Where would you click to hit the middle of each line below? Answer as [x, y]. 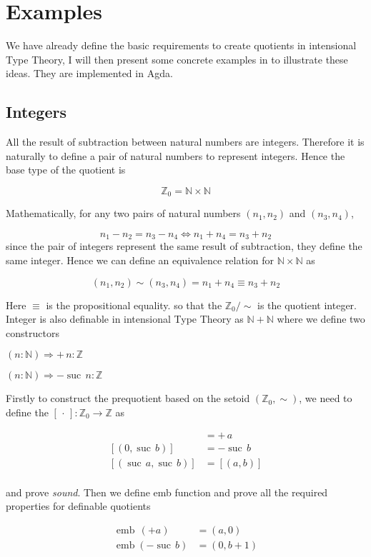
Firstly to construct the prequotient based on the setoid [128, 398]
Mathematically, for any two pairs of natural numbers [123, 213]
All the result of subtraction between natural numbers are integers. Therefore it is [185, 142]
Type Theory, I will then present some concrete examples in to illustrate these [177, 59]
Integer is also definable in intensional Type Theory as [125, 319]
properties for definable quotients [78, 506]
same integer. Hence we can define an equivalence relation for [140, 260]
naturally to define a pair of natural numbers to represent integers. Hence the [175, 155]
